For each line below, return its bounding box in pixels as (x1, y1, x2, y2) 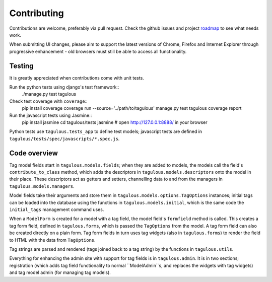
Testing (9, 61, 34, 70)
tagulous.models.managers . (9, 183, 75, 189)
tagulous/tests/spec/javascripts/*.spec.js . (9, 135, 120, 142)
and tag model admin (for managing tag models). (9, 269, 111, 275)
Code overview (9, 149, 58, 157)
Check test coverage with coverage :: (9, 98, 88, 104)
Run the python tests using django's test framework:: (9, 84, 119, 90)
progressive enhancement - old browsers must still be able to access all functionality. (9, 48, 187, 54)
